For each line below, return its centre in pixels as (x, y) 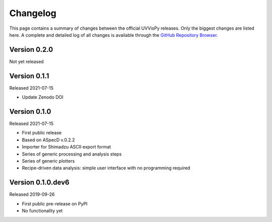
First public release (42, 133)
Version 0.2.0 (31, 50)
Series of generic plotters (48, 161)
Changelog (33, 13)
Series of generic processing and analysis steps (72, 154)
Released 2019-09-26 (32, 194)
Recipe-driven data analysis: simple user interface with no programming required (106, 168)
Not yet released (26, 61)
